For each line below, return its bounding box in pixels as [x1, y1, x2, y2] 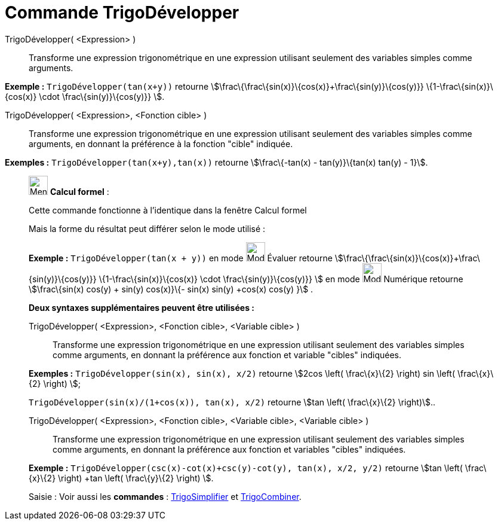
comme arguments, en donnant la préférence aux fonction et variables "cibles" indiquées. [53, 444, 406, 454]
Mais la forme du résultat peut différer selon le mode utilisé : [29, 223, 266, 234]
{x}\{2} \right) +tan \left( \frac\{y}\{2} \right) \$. [29, 472, 214, 483]
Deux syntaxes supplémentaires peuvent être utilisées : [29, 302, 254, 313]
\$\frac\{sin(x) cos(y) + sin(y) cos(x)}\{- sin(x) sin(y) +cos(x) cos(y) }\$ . [29, 283, 313, 294]
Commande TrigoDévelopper [5, 2, 239, 23]
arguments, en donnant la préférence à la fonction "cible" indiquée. [29, 138, 293, 149]
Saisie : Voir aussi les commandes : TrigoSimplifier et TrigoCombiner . [29, 491, 302, 502]
